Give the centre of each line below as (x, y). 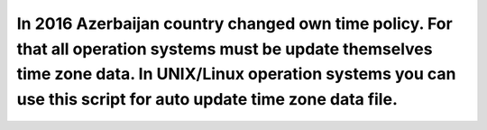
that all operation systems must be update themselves (225, 49)
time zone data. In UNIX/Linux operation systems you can (236, 74)
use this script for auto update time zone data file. (207, 100)
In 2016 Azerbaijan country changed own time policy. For (234, 23)
